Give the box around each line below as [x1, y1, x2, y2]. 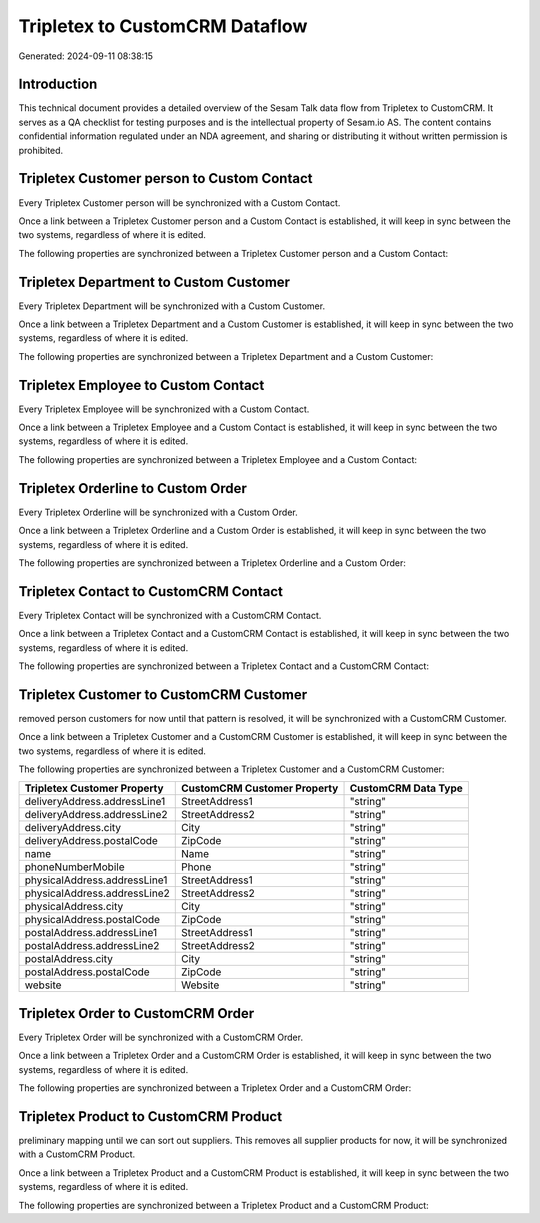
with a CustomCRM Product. [18, 1148, 136, 1160]
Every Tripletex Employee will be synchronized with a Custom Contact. [18, 403, 310, 415]
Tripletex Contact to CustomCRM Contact [18, 583, 284, 600]
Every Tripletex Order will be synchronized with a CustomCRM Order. [18, 1031, 304, 1043]
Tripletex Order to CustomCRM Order [18, 1005, 255, 1022]
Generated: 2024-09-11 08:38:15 [18, 50, 154, 62]
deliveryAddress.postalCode [24, 834, 159, 848]
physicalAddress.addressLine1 [24, 873, 168, 887]
